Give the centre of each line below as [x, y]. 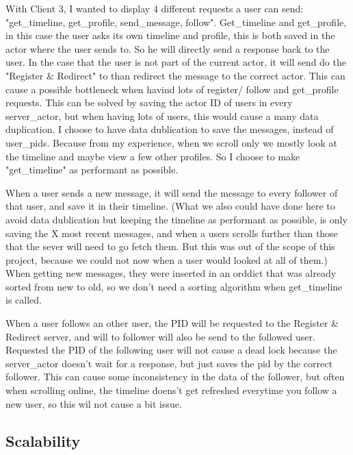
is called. [24, 300]
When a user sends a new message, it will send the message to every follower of [172, 192]
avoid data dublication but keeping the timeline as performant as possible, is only [176, 219]
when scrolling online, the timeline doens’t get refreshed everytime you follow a [171, 390]
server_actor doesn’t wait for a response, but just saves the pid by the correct [169, 363]
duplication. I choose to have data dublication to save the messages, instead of [170, 129]
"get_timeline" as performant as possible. [92, 170]
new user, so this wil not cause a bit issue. [94, 403]
